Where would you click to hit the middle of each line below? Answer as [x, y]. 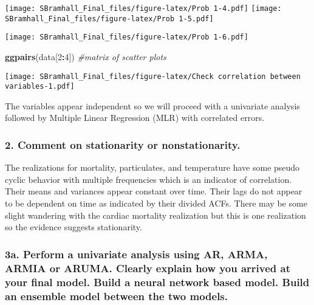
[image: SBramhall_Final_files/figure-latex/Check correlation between [153, 76]
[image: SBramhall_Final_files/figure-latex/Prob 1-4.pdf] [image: [143, 9]
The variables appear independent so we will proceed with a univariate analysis [152, 105]
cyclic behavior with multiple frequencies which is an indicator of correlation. [148, 179]
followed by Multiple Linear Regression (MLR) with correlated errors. [135, 118]
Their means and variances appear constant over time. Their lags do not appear [154, 191]
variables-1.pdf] [40, 87]
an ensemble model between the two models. [117, 296]
